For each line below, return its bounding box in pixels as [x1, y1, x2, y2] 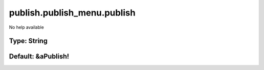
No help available [9, 24, 44, 30]
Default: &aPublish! [9, 52, 69, 61]
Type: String [9, 37, 48, 45]
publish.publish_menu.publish [9, 7, 136, 18]
